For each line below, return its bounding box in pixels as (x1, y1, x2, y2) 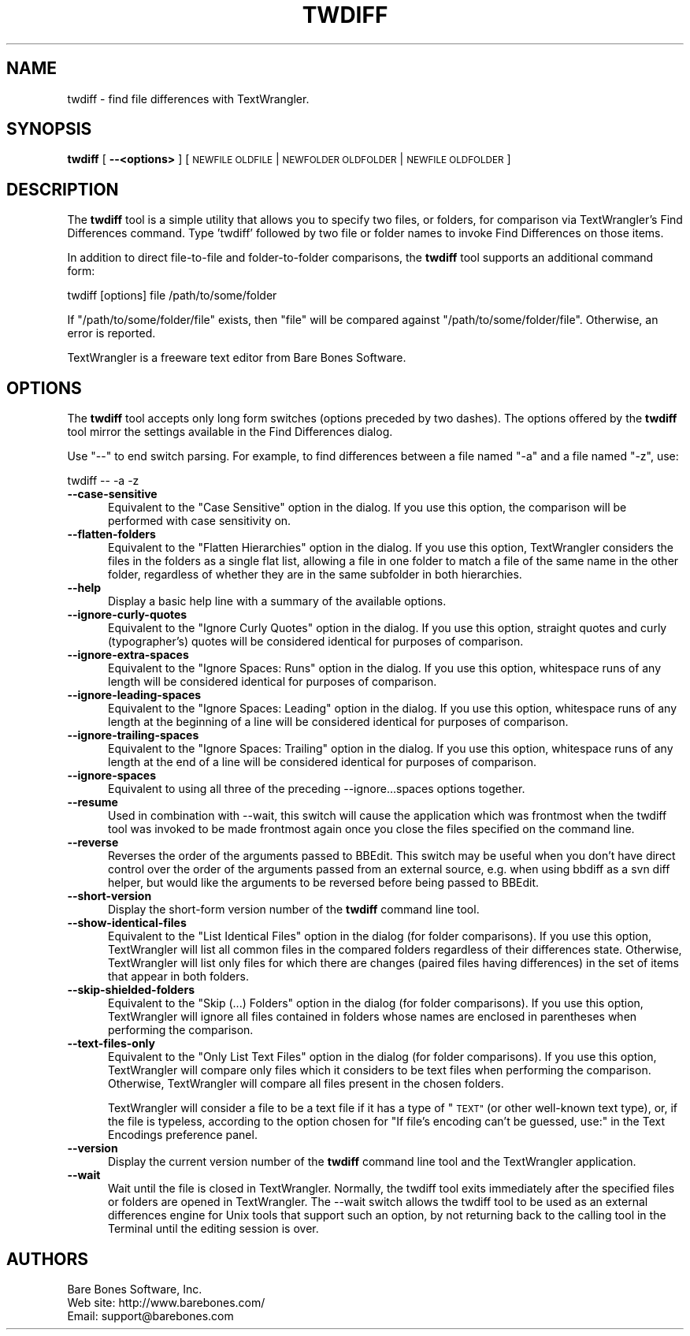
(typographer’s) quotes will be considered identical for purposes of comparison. (108, 635, 524, 649)
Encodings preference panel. (108, 1128, 258, 1142)
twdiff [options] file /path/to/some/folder (67, 288, 277, 303)
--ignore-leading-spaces (67, 688, 202, 702)
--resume (67, 795, 118, 809)
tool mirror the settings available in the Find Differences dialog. (67, 425, 393, 439)
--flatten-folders (67, 527, 156, 541)
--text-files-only (67, 1036, 155, 1051)
